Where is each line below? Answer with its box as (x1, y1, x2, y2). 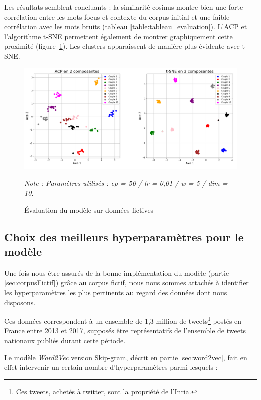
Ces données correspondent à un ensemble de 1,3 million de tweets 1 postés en (4, 314, 242, 326)
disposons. (4, 297, 36, 307)
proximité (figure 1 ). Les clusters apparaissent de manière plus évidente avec (4, 41, 240, 51)
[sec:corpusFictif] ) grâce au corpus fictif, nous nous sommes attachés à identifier (4, 277, 249, 288)
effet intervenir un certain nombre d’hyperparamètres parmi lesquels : (4, 362, 218, 372)
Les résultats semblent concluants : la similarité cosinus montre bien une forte (4, 2, 243, 12)
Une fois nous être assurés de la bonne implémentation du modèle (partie (4, 267, 229, 278)
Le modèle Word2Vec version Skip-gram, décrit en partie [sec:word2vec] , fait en (4, 352, 247, 362)
